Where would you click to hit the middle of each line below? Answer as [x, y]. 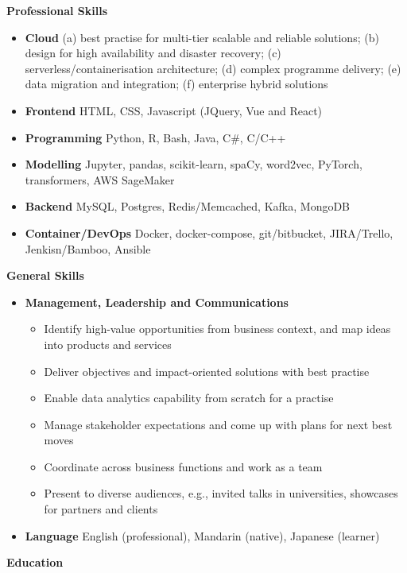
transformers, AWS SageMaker [100, 179]
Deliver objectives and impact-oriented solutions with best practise [207, 371]
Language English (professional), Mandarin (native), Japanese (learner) [202, 535]
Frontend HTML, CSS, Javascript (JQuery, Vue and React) [174, 110]
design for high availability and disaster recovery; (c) [153, 53]
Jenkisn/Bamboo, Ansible [88, 248]
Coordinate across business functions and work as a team [183, 466]
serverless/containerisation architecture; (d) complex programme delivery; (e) [213, 68]
